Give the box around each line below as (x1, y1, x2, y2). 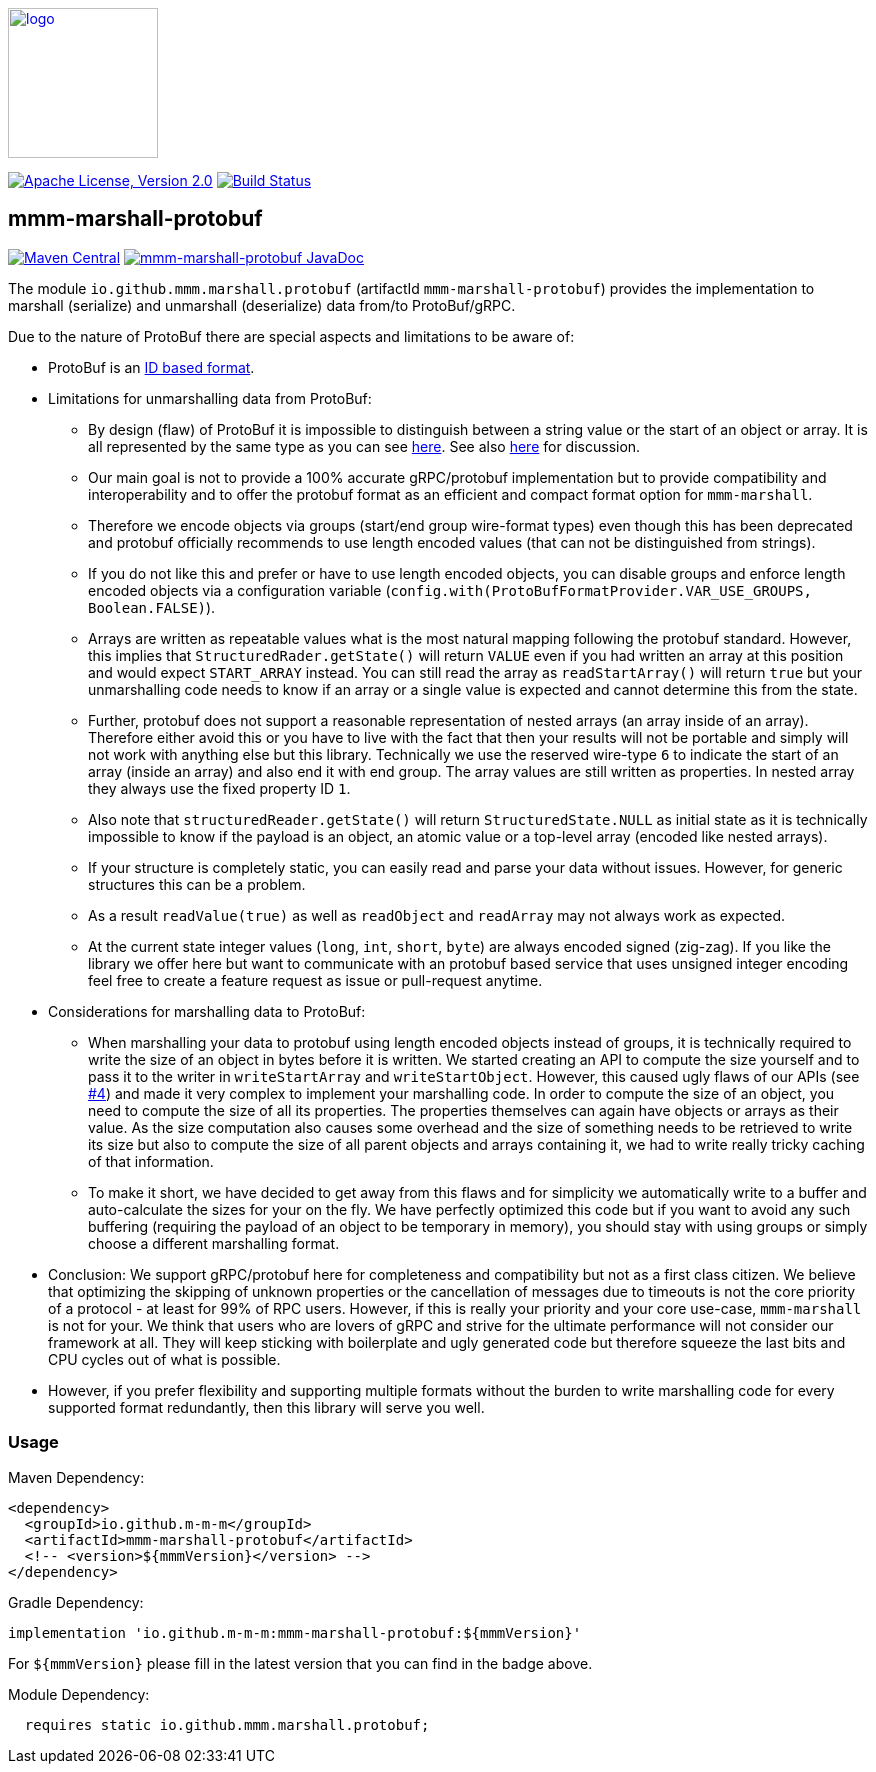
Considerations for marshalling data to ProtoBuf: (48, 1002, 366, 1020)
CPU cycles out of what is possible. (48, 1350, 281, 1368)
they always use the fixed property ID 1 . (88, 779, 351, 797)
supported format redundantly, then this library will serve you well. (48, 1398, 485, 1416)
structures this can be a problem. (88, 875, 306, 893)
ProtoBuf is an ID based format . (48, 358, 255, 376)
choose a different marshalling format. (88, 1234, 340, 1252)
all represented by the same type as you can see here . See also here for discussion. (88, 437, 641, 455)
